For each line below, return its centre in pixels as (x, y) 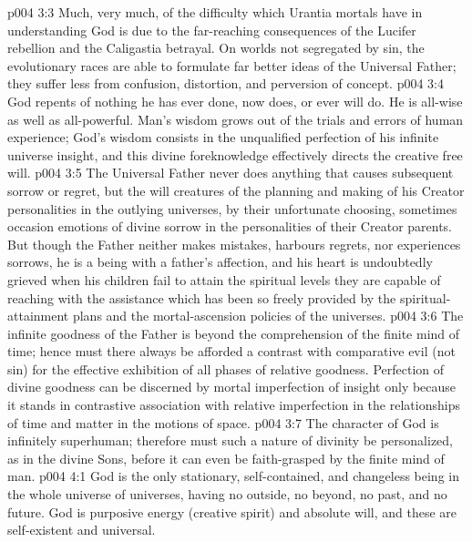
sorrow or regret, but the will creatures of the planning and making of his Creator (236, 190)
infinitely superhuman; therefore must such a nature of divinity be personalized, (231, 440)
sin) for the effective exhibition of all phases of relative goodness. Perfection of (226, 368)
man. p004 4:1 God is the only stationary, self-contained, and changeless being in (233, 476)
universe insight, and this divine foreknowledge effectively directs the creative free (235, 154)
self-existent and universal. (82, 530)
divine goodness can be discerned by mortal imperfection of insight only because (232, 387)
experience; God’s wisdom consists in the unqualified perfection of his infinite (223, 137)
